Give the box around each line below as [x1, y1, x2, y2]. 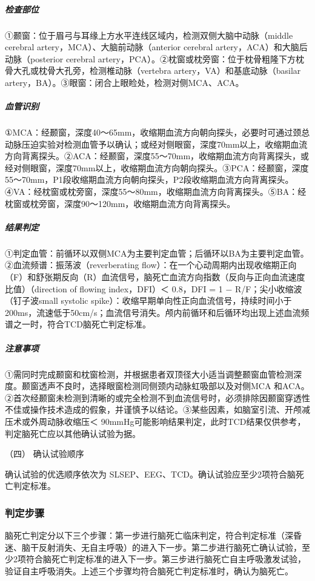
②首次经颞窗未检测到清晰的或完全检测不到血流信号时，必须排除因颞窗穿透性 [5, 391, 310, 404]
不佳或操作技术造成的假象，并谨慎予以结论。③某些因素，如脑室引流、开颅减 [5, 403, 310, 416]
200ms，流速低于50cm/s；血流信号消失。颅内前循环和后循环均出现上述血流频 [5, 306, 310, 318]
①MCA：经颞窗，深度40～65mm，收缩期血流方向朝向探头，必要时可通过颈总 [5, 126, 310, 139]
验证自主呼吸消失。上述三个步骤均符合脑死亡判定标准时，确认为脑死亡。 [5, 564, 293, 577]
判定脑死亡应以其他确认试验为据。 [5, 427, 141, 439]
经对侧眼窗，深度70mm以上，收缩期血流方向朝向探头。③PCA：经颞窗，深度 [5, 161, 309, 174]
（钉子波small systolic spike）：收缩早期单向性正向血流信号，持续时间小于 [5, 294, 292, 307]
